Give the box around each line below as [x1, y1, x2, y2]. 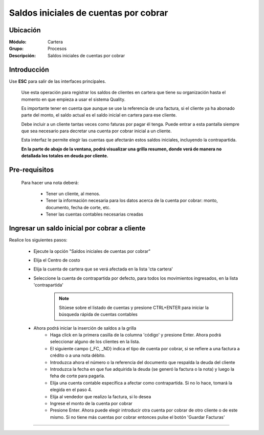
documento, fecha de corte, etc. [45, 204, 111, 210]
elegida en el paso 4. [50, 387, 92, 393]
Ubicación [9, 26, 41, 34]
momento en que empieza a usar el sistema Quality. [21, 96, 126, 102]
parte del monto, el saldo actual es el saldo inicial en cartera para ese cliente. [21, 112, 177, 118]
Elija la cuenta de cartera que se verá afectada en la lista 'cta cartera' [33, 266, 173, 272]
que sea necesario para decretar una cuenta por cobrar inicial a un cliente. [21, 128, 172, 134]
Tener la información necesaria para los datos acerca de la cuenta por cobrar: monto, [45, 197, 218, 203]
